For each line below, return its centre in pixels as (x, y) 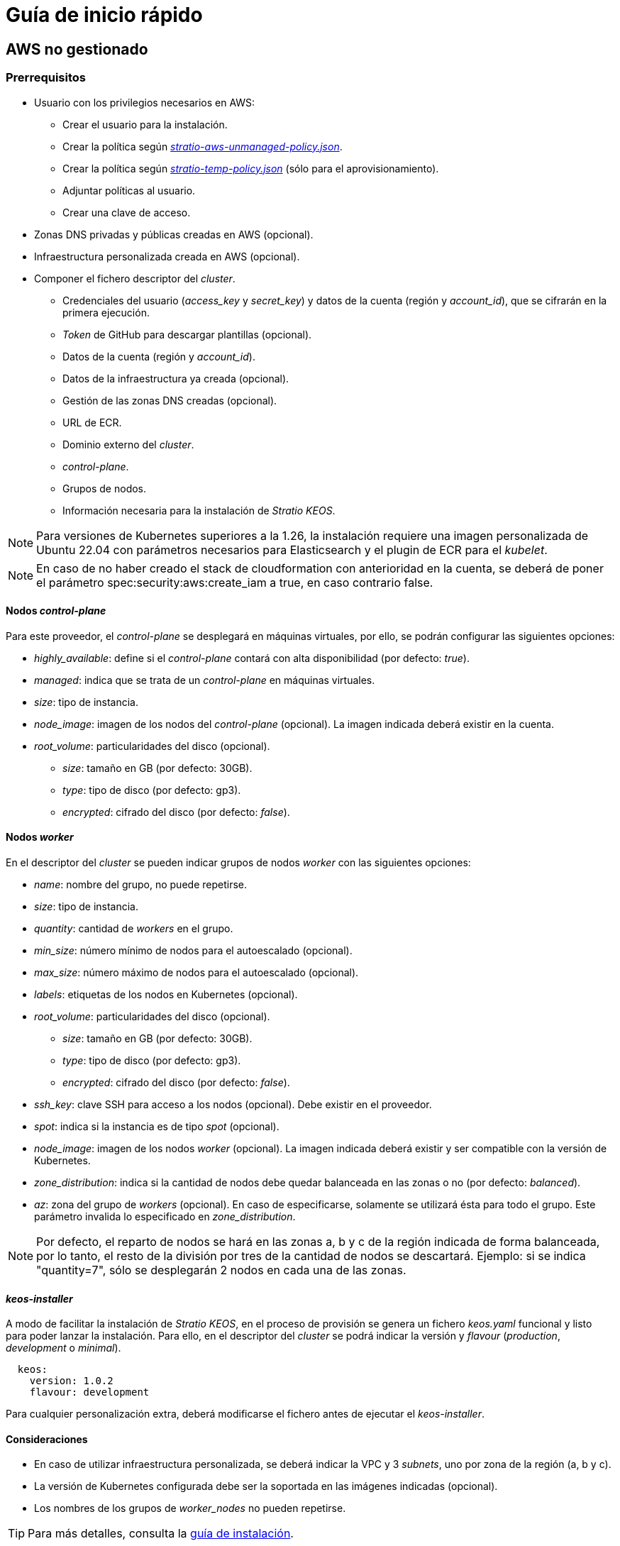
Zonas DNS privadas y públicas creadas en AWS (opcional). (174, 234)
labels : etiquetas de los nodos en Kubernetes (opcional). (166, 994)
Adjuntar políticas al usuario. (129, 190)
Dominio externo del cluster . (128, 444)
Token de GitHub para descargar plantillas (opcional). (187, 334)
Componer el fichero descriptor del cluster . (135, 278)
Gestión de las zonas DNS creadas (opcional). (170, 400)
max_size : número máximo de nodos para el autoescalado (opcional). (196, 972)
